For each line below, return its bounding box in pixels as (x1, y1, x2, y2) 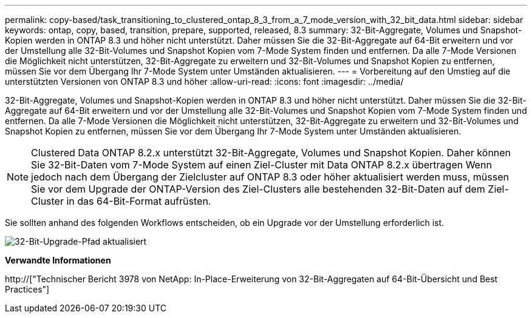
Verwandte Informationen (5, 255, 111, 265)
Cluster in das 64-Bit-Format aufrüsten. (31, 195, 211, 207)
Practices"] (5, 284, 50, 294)
